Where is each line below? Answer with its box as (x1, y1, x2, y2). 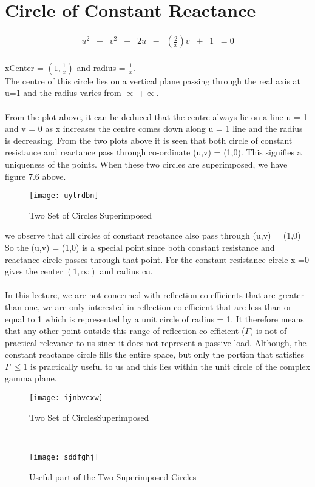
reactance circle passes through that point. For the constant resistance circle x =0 (5, 253, 309, 265)
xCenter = (5, 61, 44, 73)
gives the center (5, 265, 63, 278)
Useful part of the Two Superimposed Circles (29, 470, 197, 483)
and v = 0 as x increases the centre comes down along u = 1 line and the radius (5, 122, 303, 135)
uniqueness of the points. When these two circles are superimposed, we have (5, 157, 288, 170)
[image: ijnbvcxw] (29, 393, 103, 403)
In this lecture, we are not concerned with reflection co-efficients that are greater (5, 288, 305, 301)
